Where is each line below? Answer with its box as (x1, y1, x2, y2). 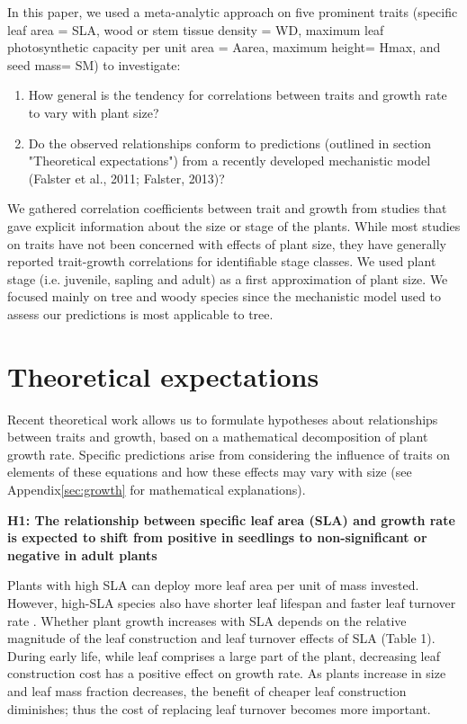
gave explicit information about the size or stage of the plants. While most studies (7, 216, 461, 235)
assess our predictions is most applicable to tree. (7, 304, 274, 323)
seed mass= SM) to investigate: (7, 55, 181, 74)
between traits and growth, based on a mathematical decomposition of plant (7, 427, 428, 446)
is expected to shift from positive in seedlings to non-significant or (7, 528, 427, 547)
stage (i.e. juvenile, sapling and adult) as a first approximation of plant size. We (7, 269, 448, 288)
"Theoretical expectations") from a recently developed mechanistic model (28, 151, 431, 170)
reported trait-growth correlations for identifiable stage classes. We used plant (7, 252, 436, 271)
